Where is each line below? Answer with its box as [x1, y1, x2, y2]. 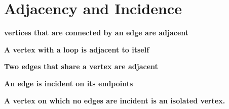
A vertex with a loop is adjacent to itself [4, 44, 149, 54]
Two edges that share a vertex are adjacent [4, 61, 158, 72]
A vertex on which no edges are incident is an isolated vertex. [4, 95, 225, 105]
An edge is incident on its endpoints [4, 78, 133, 88]
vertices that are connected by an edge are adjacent [4, 27, 189, 38]
